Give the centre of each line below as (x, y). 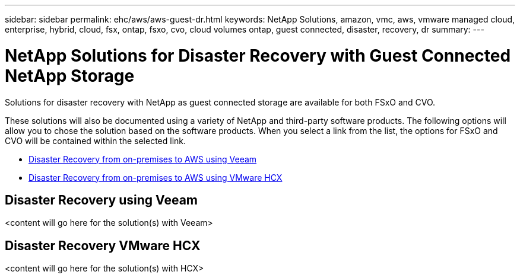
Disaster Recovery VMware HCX (103, 245)
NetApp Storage (70, 76)
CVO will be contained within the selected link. (96, 140)
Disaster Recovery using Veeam (102, 200)
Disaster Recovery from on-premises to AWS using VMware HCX (156, 177)
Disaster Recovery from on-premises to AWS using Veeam (143, 159)
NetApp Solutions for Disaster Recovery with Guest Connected (258, 55)
